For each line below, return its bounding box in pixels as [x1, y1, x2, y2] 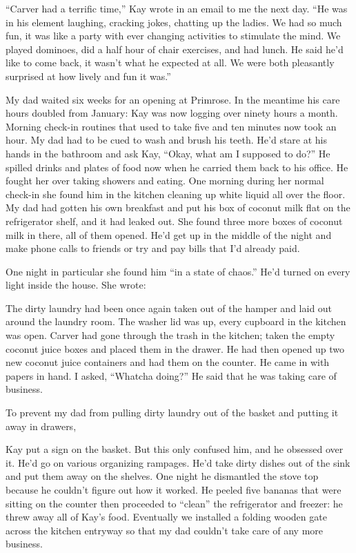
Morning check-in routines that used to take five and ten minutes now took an [6, 119, 337, 133]
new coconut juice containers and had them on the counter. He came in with [6, 355, 330, 369]
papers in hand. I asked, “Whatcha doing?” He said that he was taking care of [6, 368, 337, 382]
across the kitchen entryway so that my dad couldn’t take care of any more [6, 523, 324, 537]
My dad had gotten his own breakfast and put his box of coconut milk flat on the [6, 200, 350, 215]
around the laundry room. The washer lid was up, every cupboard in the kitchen [6, 314, 346, 329]
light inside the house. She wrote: [6, 278, 146, 292]
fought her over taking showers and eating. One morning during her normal [6, 173, 324, 188]
